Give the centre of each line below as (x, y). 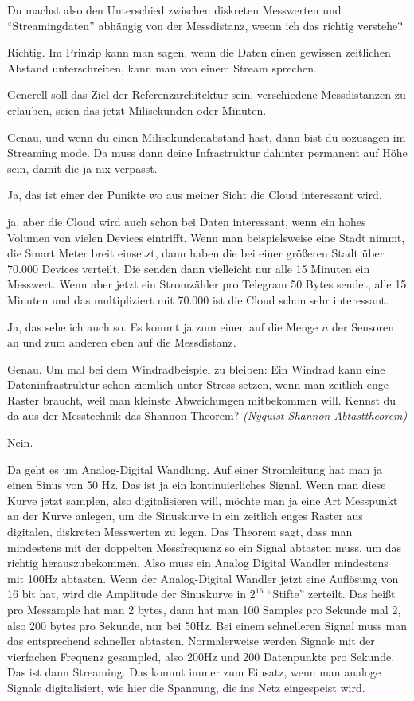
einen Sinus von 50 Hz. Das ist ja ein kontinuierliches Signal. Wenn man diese (197, 485)
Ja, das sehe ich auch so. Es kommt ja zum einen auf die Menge (163, 326)
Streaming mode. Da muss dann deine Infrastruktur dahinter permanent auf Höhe (207, 153)
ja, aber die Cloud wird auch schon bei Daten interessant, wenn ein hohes (187, 221)
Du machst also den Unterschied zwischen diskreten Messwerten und (174, 10)
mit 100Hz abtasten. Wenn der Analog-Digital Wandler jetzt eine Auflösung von (203, 578)
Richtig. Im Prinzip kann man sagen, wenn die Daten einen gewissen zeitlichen (199, 52)
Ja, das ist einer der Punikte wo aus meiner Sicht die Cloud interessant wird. (195, 195)
